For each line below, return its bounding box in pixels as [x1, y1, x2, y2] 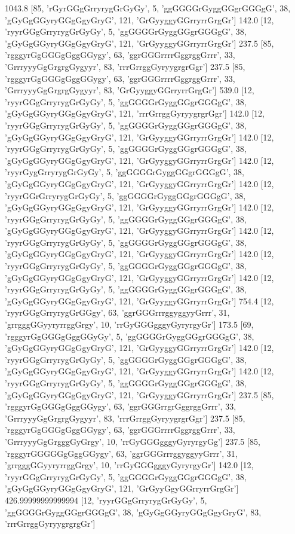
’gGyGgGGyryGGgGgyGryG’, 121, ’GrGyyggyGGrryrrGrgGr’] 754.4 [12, [5, 294, 274, 307]
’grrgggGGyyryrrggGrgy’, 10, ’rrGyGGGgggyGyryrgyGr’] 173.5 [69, [5, 318, 254, 331]
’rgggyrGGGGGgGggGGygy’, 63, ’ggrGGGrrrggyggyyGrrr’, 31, [5, 447, 238, 459]
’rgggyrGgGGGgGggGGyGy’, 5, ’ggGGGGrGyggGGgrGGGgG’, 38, [5, 329, 254, 342]
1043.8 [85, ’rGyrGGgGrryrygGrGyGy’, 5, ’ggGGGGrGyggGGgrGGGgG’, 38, [5, 2, 291, 14]
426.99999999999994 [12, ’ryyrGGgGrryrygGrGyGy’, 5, [5, 493, 207, 506]
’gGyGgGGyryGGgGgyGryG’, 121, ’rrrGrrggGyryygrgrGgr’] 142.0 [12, [5, 107, 265, 120]
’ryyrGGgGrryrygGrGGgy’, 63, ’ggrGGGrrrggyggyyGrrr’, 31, [5, 306, 230, 319]
